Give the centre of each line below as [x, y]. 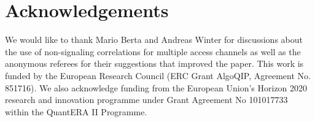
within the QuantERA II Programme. [76, 111]
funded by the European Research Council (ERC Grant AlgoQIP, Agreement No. [158, 75]
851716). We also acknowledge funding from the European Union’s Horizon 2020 [156, 87]
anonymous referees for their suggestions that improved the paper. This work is [154, 63]
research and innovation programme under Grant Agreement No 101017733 [146, 100]
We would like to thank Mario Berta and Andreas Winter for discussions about [154, 40]
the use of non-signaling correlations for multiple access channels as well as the [153, 51]
